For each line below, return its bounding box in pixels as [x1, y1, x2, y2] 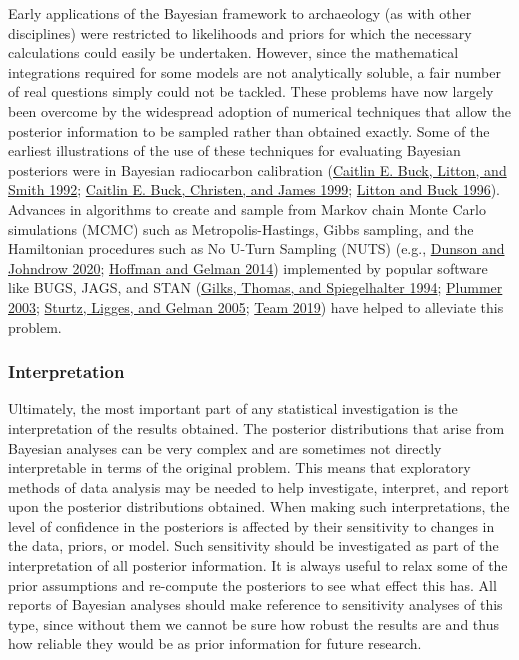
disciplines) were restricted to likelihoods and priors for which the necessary [8, 22, 472, 43]
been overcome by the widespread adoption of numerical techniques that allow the [8, 100, 512, 121]
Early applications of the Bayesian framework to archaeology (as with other [8, 3, 472, 23]
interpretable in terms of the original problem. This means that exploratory [8, 457, 471, 478]
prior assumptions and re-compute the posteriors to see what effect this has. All [8, 574, 497, 595]
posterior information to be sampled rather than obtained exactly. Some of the [8, 120, 490, 141]
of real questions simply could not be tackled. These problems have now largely [8, 81, 494, 102]
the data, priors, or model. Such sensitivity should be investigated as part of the [8, 535, 499, 556]
